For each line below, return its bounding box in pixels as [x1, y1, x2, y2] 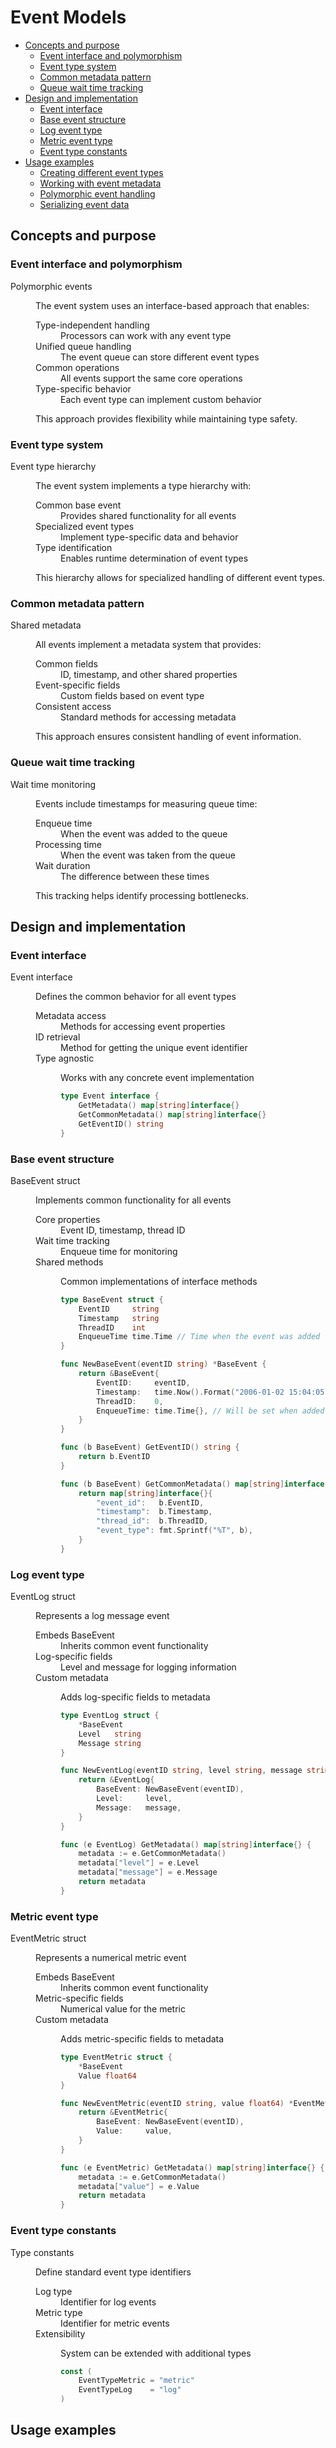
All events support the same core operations [60, 372, 243, 384]
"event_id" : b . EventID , [96, 1497, 205, 1508]
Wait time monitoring [10, 778, 97, 790]
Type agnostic [35, 1052, 95, 1065]
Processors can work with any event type [60, 329, 232, 341]
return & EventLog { [78, 1775, 155, 1785]
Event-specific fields [35, 679, 121, 691]
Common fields [35, 658, 98, 670]
